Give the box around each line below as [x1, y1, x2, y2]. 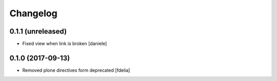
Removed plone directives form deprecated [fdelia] [22, 67, 130, 73]
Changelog [9, 8, 57, 19]
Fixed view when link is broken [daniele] [22, 41, 107, 47]
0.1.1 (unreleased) [9, 27, 67, 36]
